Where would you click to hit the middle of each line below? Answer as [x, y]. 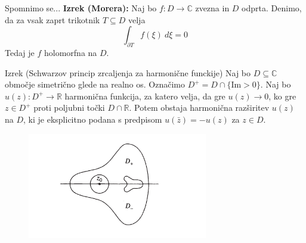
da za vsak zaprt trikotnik [52, 19]
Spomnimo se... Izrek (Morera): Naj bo [81, 8]
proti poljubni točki [69, 108]
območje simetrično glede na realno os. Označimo [95, 84]
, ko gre [282, 96]
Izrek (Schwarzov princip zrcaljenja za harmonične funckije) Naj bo [128, 72]
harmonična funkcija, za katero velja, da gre [145, 96]
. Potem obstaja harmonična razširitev [199, 108]
